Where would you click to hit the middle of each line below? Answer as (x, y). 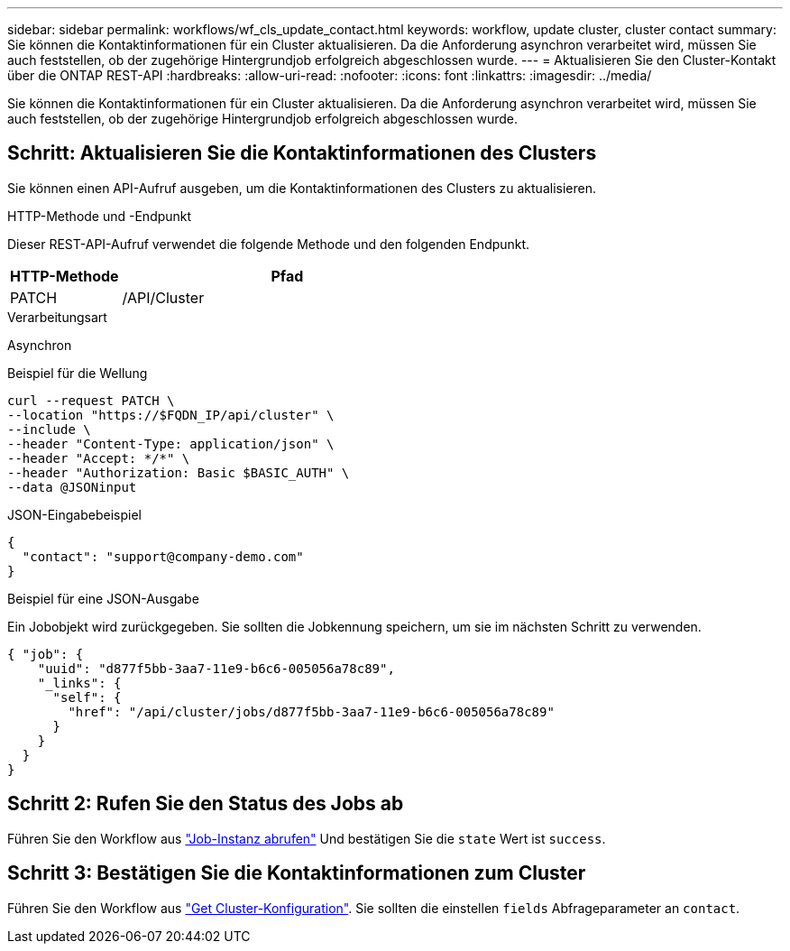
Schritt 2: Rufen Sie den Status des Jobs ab (206, 804)
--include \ (49, 429)
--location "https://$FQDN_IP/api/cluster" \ (171, 415)
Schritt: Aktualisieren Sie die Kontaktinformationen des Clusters (302, 153)
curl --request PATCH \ (91, 400)
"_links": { (79, 683)
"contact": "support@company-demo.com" (163, 556)
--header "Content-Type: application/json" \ (171, 443)
